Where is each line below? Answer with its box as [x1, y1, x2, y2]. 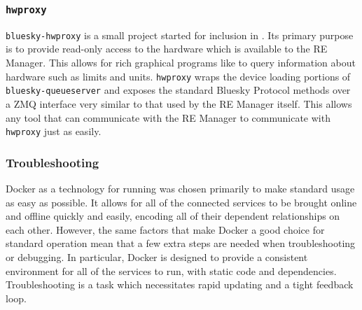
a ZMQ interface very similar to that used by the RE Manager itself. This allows [6, 96, 352, 111]
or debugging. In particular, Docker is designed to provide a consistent [6, 249, 308, 264]
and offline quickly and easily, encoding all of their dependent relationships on [6, 209, 340, 223]
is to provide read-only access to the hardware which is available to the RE [6, 41, 328, 56]
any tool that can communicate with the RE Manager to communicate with [6, 110, 330, 125]
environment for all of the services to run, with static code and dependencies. [6, 263, 337, 278]
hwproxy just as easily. [6, 124, 102, 139]
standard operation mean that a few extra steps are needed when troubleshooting [6, 236, 356, 251]
